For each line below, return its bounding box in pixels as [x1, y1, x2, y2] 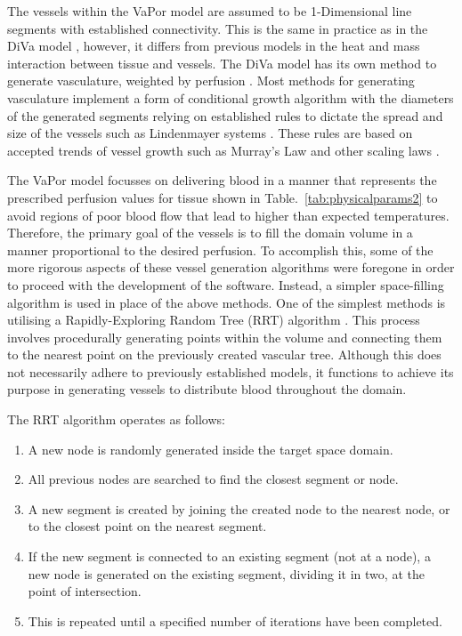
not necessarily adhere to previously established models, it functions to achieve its [7, 362, 454, 381]
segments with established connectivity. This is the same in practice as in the [7, 19, 428, 37]
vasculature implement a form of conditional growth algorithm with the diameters [7, 88, 454, 107]
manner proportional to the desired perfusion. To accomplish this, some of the [7, 240, 434, 259]
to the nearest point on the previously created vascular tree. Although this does [7, 345, 442, 364]
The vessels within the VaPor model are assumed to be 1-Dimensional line [7, 2, 412, 20]
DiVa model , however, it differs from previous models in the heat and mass [7, 36, 420, 55]
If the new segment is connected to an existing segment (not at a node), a [28, 547, 431, 566]
